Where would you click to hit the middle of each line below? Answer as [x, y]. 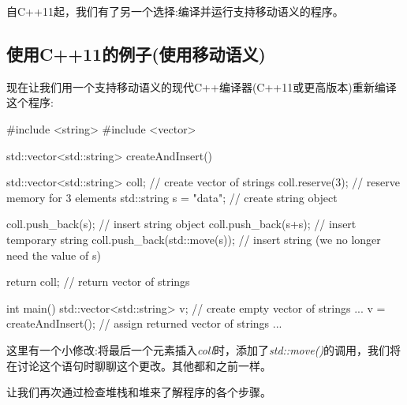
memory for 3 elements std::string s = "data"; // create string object [172, 197]
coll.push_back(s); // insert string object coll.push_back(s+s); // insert [181, 224]
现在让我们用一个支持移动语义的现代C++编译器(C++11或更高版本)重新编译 [202, 86]
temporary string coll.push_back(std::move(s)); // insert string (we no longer [194, 239]
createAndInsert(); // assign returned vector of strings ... [144, 323]
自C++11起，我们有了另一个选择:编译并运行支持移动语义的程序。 [175, 11]
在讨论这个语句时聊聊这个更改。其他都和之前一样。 [139, 365]
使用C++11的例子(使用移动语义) [136, 53]
